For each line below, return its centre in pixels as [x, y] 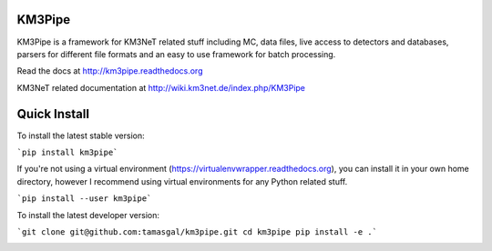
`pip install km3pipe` [67, 152]
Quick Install [53, 114]
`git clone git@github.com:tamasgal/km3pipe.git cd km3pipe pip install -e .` [197, 231]
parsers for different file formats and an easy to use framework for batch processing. [176, 54]
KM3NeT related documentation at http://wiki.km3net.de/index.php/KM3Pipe [161, 87]
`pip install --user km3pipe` [84, 199]
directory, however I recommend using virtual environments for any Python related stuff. [182, 181]
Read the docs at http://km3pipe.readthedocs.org [110, 71]
